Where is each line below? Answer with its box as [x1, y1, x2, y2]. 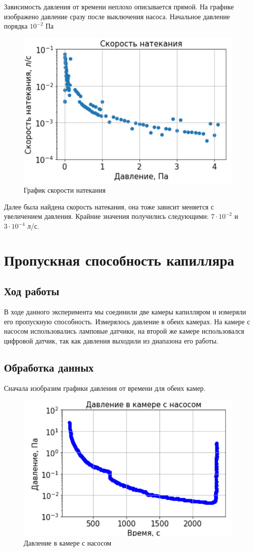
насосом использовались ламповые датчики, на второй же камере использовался [4, 326, 245, 336]
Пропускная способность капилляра [4, 249, 234, 270]
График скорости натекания [24, 185, 106, 195]
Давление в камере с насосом [24, 538, 112, 548]
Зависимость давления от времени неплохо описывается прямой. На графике [4, 1, 234, 11]
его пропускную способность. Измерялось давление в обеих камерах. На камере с [4, 316, 250, 326]
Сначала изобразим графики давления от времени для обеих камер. [4, 382, 206, 393]
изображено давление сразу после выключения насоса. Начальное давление [4, 11, 230, 21]
